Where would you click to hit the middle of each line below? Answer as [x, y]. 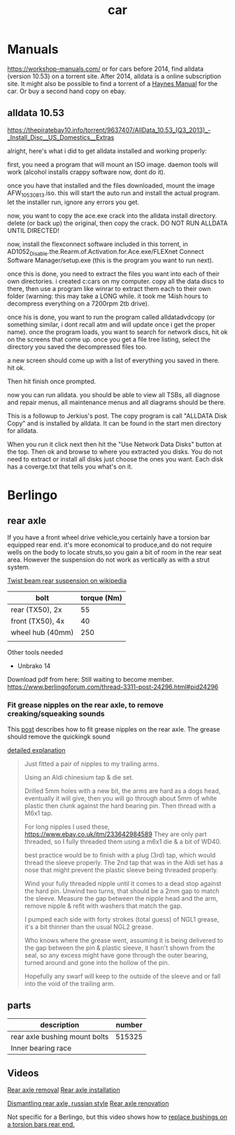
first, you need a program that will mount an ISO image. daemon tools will [113, 164]
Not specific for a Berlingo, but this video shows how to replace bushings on [117, 1117]
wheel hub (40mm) [42, 633]
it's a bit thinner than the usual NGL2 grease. [89, 927]
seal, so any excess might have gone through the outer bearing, [116, 955]
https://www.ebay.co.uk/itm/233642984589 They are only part [115, 834]
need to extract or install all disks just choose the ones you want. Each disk [115, 459]
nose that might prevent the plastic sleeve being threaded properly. [121, 870]
